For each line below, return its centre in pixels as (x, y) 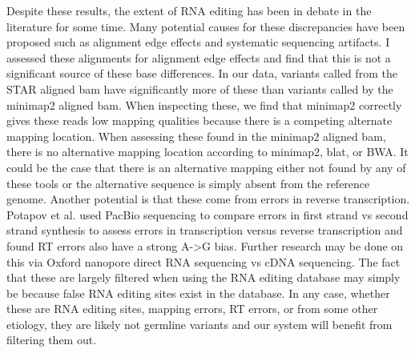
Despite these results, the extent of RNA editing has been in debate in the (189, 10)
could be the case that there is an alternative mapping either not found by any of (206, 167)
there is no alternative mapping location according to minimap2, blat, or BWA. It (207, 152)
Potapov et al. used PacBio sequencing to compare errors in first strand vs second (207, 214)
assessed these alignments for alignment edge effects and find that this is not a (199, 57)
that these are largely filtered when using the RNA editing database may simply (203, 277)
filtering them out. (52, 340)
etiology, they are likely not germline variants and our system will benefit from (199, 324)
